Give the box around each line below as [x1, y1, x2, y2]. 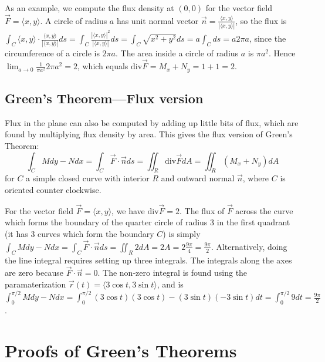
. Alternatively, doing [211, 240, 287, 252]
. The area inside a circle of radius [116, 47, 239, 59]
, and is [157, 278, 184, 290]
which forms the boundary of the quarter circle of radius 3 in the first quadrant [5, 216, 290, 228]
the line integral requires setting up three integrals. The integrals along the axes [5, 253, 292, 266]
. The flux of [180, 204, 225, 216]
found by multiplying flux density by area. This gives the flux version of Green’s [5, 128, 293, 140]
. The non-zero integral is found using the [97, 266, 248, 279]
